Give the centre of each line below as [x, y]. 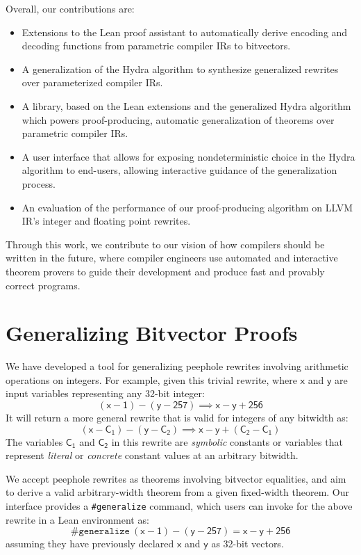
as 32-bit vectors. [247, 544]
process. [39, 183]
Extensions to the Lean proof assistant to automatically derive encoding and [185, 32]
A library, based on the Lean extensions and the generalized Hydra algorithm [186, 105]
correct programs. [43, 285]
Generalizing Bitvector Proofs [152, 333]
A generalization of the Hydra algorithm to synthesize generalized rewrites [180, 69]
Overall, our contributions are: [70, 8]
